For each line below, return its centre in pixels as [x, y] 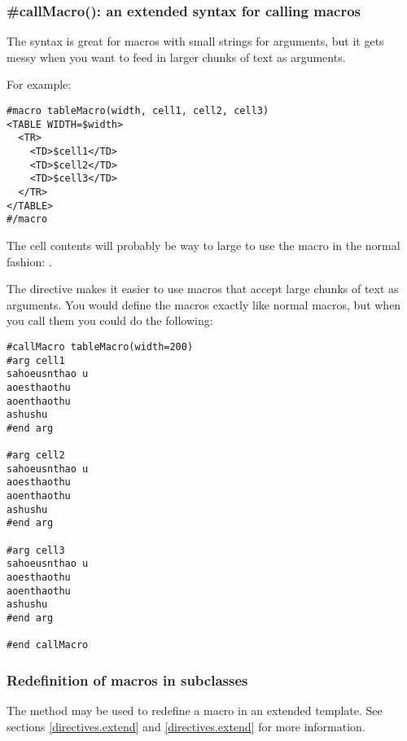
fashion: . [29, 261]
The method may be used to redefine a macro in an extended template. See [195, 710]
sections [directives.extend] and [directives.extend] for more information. [186, 726]
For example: [39, 84]
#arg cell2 [36, 456]
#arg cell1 [36, 360]
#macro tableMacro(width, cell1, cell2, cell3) [138, 111]
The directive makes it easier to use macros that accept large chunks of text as [203, 289]
